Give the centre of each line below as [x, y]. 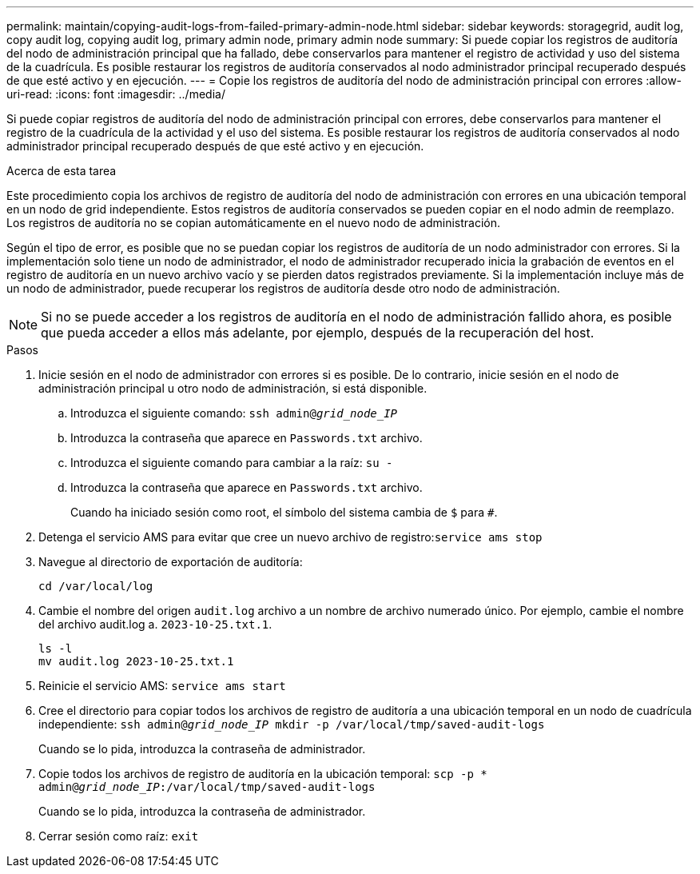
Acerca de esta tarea [62, 171]
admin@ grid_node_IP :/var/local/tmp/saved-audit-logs [207, 787]
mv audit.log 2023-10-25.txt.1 [136, 661]
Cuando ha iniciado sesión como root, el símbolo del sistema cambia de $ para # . [284, 512]
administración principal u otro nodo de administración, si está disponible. [233, 388]
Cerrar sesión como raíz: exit [119, 836]
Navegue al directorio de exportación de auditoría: [171, 562]
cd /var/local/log [96, 586]
